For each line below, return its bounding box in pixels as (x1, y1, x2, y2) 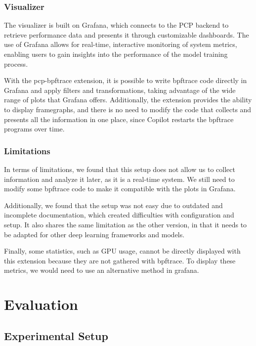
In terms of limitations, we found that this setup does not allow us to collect (4, 164, 235, 174)
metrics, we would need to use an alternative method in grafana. (4, 265, 199, 275)
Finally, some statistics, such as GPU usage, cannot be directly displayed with (4, 246, 241, 256)
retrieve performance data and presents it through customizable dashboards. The (4, 29, 249, 40)
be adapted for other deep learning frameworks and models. (4, 229, 185, 239)
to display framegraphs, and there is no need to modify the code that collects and (4, 104, 252, 114)
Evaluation (4, 294, 78, 314)
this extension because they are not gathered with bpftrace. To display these (4, 255, 236, 265)
